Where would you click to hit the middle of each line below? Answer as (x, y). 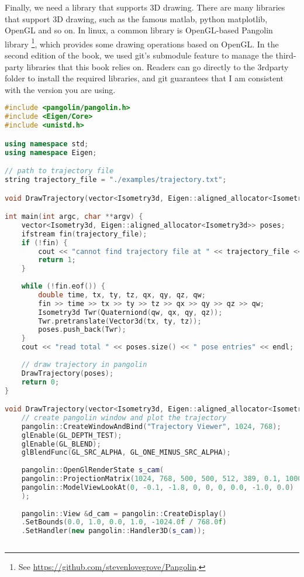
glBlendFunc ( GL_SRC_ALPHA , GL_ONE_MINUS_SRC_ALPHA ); (126, 453)
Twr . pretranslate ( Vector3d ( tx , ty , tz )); (120, 321)
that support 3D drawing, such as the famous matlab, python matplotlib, (136, 18)
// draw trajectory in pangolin (84, 364)
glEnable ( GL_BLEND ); (61, 444)
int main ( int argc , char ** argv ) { (74, 217)
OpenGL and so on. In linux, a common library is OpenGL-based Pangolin (139, 30)
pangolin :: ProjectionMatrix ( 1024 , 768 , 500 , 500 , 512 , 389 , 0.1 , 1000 (162, 479)
